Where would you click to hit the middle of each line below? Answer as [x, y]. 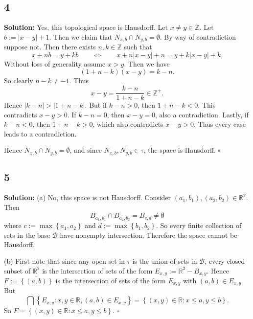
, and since [86, 150]
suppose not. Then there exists [50, 47]
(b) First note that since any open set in [65, 261]
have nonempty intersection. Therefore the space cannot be [149, 235]
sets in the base [27, 235]
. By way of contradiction [198, 36]
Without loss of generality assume [55, 63]
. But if [96, 105]
